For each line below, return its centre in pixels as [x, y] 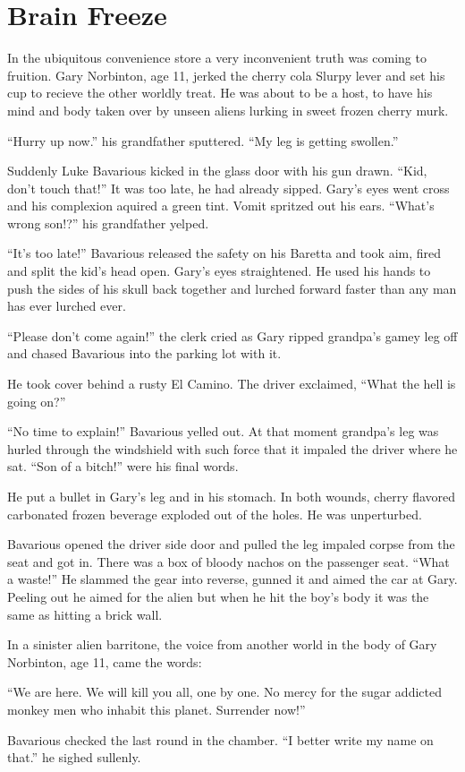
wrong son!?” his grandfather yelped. [108, 223]
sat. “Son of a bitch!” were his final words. [123, 466]
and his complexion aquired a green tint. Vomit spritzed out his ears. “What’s [221, 206]
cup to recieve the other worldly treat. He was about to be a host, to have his [220, 93]
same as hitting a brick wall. [85, 614]
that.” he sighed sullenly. [74, 757]
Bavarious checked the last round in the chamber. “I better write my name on [220, 739]
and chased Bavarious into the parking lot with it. [144, 353]
